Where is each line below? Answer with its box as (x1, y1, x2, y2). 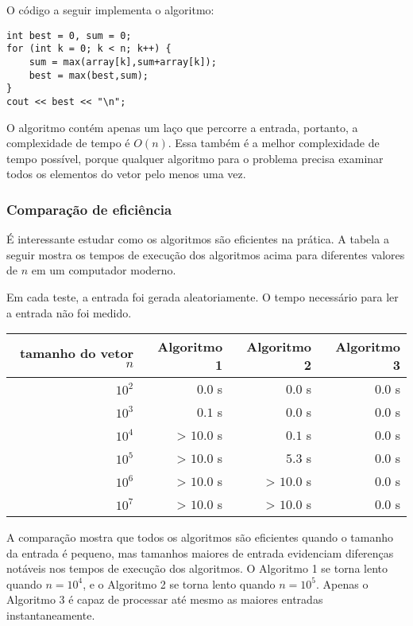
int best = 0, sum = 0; (6, 29, 132, 41)
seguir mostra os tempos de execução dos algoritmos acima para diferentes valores (6, 246, 405, 262)
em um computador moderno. (31, 262, 176, 278)
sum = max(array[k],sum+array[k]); (29, 56, 217, 68)
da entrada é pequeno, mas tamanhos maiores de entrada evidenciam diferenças (6, 544, 394, 561)
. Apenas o (316, 575, 369, 592)
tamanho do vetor (19, 344, 134, 363)
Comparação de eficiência (6, 199, 172, 219)
